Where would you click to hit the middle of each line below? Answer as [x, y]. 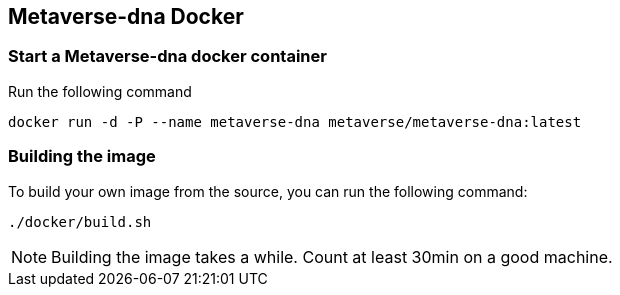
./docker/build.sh [80, 221]
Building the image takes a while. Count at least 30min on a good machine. [332, 256]
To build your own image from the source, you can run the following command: [268, 191]
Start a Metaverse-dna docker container [167, 56]
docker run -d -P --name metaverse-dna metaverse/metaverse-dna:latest [295, 121]
